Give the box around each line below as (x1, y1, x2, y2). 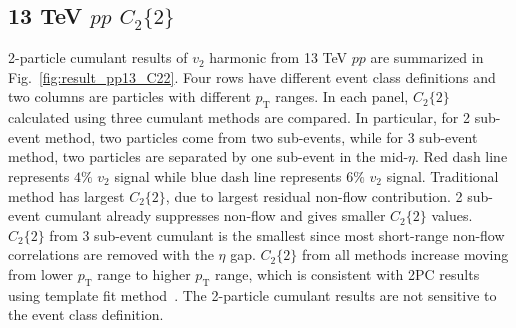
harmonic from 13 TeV (209, 47, 348, 68)
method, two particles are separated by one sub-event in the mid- (8, 146, 409, 167)
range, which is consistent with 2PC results (214, 263, 480, 284)
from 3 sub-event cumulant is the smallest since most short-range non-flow (49, 224, 505, 245)
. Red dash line (415, 146, 508, 167)
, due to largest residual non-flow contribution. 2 (165, 185, 463, 206)
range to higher (97, 263, 191, 284)
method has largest (8, 185, 125, 206)
